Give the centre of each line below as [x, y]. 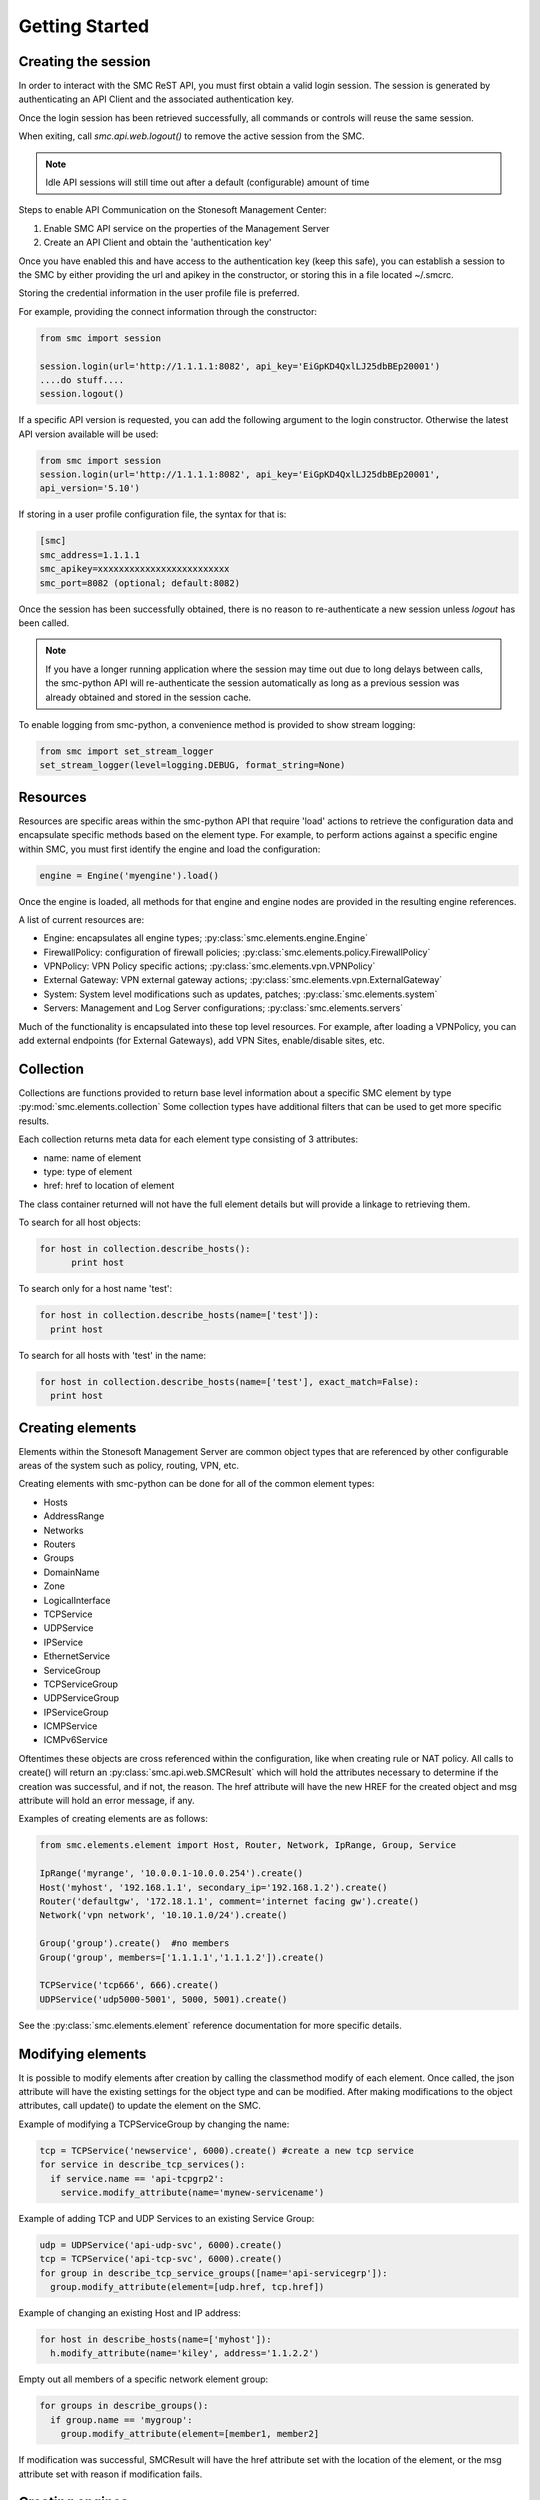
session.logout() [82, 394]
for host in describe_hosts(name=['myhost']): [155, 2339]
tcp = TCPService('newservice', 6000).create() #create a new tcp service [227, 2150]
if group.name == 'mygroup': [122, 2419]
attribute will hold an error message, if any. [106, 1801]
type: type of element [88, 1171]
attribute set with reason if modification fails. [110, 2474]
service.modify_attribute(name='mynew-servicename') [192, 2192]
